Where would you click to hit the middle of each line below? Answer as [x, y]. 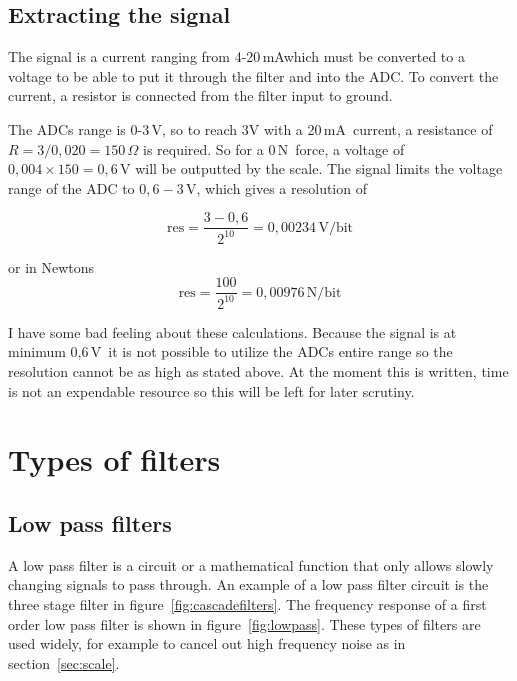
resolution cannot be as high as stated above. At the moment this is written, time [258, 370]
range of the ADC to [71, 187]
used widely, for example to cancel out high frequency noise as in [207, 643]
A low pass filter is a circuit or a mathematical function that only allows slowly [251, 564]
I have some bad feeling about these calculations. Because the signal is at [232, 331]
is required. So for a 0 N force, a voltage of [273, 148]
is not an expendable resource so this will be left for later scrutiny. [211, 390]
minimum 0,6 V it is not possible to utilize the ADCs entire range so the [230, 351]
